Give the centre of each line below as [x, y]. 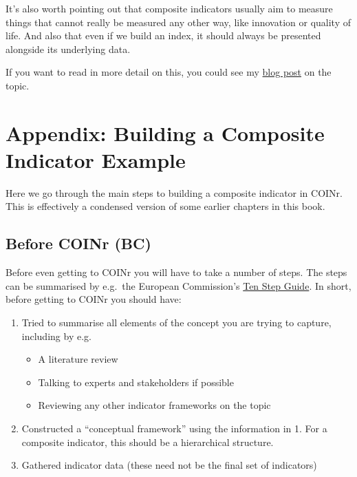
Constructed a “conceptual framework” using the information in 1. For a [174, 428]
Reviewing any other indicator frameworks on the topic [154, 405]
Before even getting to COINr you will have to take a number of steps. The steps [176, 272]
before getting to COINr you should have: [94, 299]
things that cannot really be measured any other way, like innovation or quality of [178, 22]
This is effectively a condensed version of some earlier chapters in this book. [165, 206]
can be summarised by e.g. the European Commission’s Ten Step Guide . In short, [178, 285]
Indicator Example [96, 159]
